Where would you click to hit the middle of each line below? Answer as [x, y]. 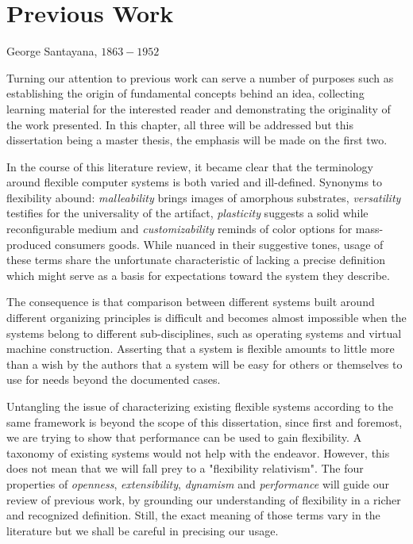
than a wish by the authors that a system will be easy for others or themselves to [205, 364]
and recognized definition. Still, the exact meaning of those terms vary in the [193, 515]
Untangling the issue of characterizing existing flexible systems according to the [200, 406]
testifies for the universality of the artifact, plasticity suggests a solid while [187, 213]
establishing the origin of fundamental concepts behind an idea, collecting [185, 93]
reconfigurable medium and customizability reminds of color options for [179, 229]
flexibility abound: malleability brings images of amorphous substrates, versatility [204, 197]
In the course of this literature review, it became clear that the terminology [190, 166]
